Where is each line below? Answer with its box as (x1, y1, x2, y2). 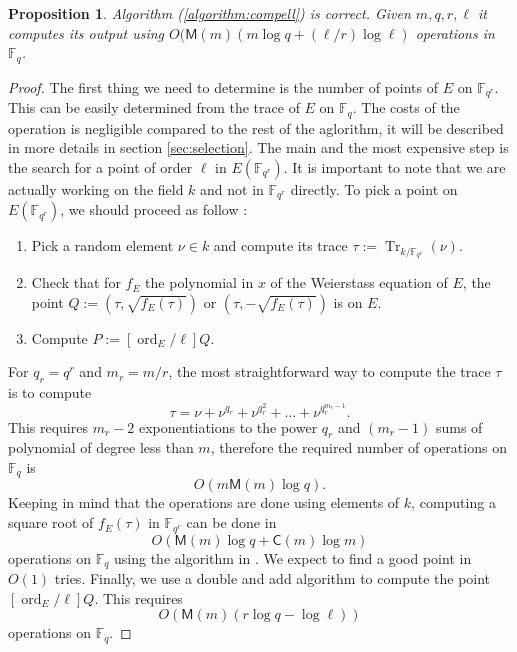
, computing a (411, 492, 496, 513)
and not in (200, 178, 264, 199)
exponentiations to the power (138, 416, 318, 437)
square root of (8, 512, 94, 533)
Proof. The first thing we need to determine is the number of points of (8, 76, 438, 97)
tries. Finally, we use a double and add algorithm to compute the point (54, 567, 491, 588)
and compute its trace (213, 235, 348, 256)
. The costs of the (352, 97, 460, 118)
